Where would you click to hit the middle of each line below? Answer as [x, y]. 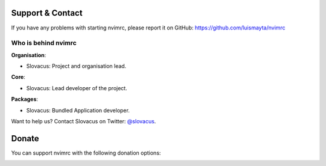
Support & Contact [47, 13]
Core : [18, 77]
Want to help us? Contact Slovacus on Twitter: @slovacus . [84, 121]
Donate [25, 138]
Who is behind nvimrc [44, 43]
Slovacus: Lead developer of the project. [77, 88]
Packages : [25, 99]
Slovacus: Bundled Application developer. [78, 110]
